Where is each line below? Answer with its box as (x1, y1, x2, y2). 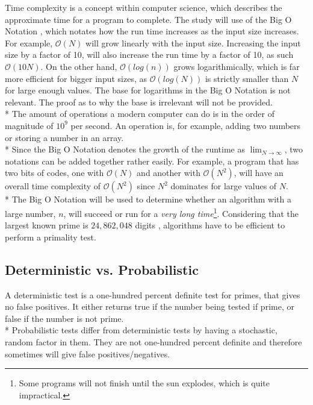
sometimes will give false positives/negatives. (5, 347, 170, 360)
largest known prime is (5, 219, 88, 231)
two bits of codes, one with (5, 166, 104, 179)
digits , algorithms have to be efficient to (135, 219, 285, 231)
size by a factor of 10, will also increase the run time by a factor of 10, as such (5, 48, 294, 61)
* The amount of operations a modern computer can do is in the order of (5, 107, 274, 120)
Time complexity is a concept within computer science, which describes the (5, 1, 282, 13)
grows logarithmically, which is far (173, 60, 300, 72)
